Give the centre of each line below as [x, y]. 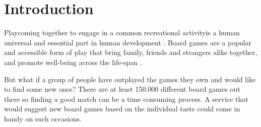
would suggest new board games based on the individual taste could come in [122, 109]
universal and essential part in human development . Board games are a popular [128, 42]
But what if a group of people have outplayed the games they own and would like [130, 79]
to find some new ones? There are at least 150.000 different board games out [122, 89]
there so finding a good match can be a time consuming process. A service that [126, 99]
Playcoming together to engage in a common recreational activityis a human [122, 33]
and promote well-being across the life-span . [73, 62]
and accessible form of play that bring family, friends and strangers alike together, [131, 52]
